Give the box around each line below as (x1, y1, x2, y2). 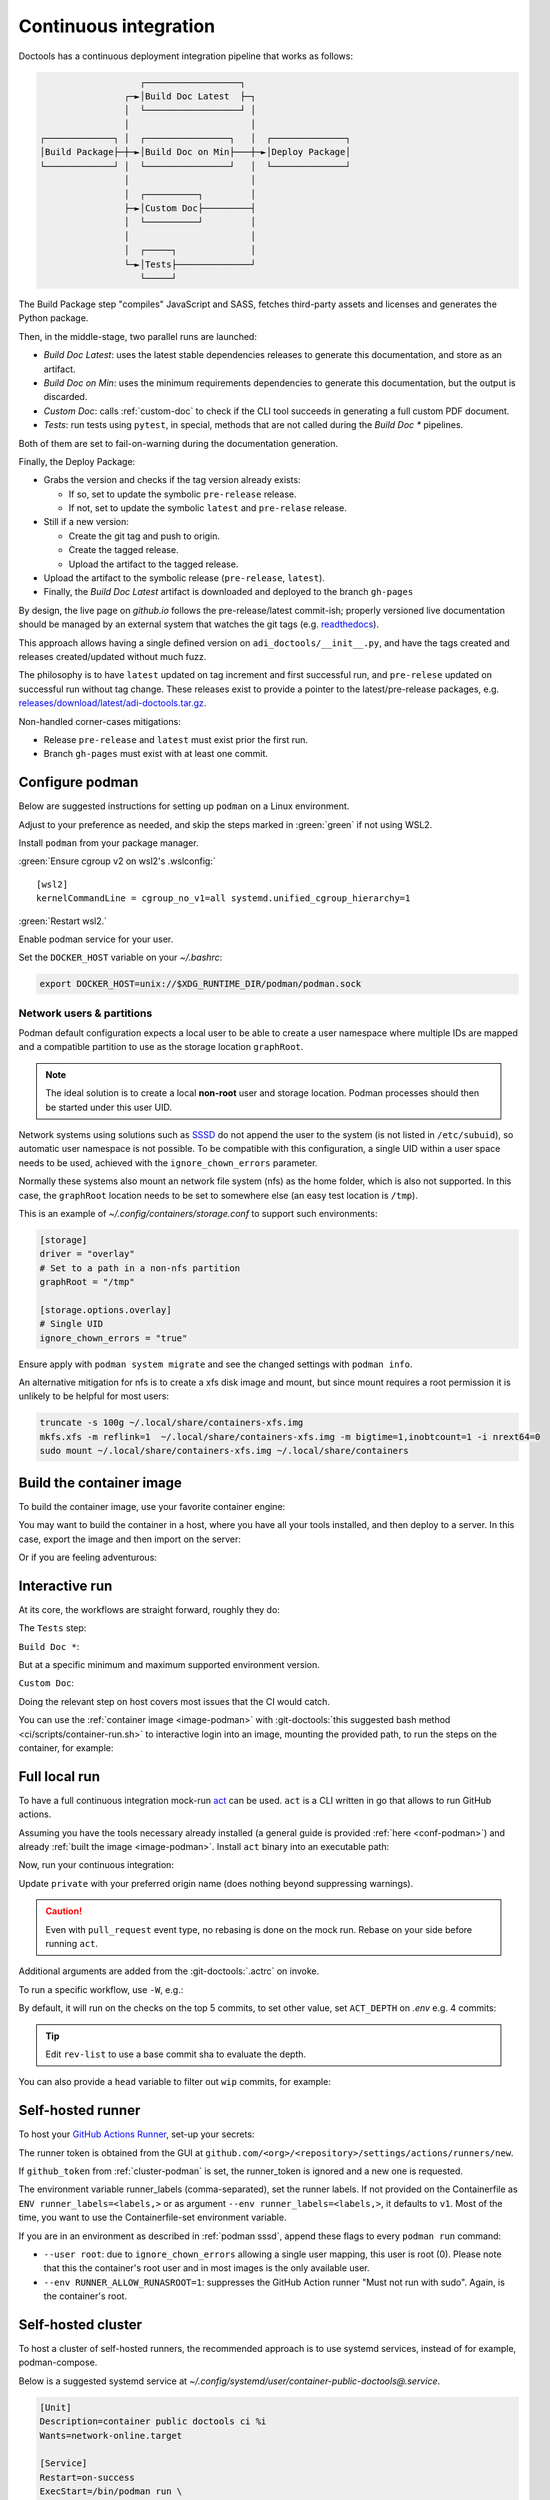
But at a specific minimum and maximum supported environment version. (18, 1658, 320, 1670)
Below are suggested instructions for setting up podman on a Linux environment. (18, 800, 350, 812)
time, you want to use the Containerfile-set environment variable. (18, 2211, 287, 2224)
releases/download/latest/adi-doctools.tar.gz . (18, 697, 207, 709)
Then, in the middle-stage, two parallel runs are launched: (18, 330, 257, 342)
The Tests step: (18, 1622, 87, 1634)
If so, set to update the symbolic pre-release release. (68, 488, 297, 500)
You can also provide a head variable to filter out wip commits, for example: (18, 2076, 332, 2088)
